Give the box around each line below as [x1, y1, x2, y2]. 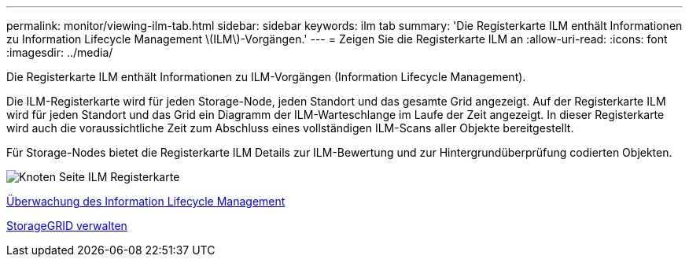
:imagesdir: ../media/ [6, 46, 113, 59]
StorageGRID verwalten [6, 219, 127, 232]
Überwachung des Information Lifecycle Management [6, 194, 286, 208]
